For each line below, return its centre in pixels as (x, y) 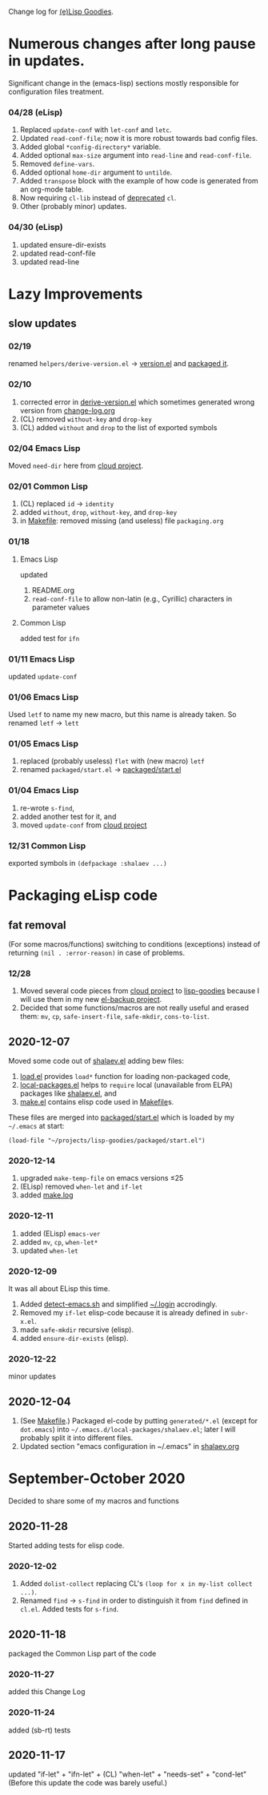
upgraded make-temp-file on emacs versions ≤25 (102, 1178)
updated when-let (49, 1250)
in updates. (47, 61)
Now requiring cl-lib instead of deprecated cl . (98, 198)
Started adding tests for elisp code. (66, 1545)
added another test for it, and (68, 816)
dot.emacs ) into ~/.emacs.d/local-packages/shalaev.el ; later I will (128, 1430)
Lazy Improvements (76, 294)
